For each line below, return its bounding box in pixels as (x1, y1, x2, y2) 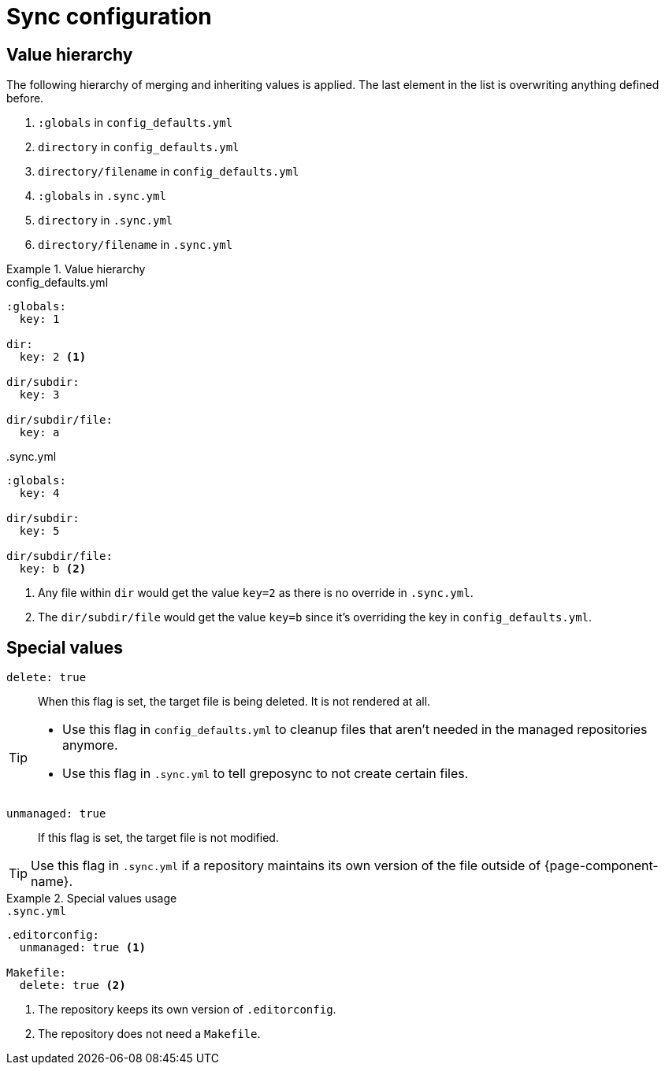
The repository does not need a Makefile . (38, 1027, 261, 1041)
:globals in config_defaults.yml (38, 116, 233, 130)
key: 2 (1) (19, 350, 87, 364)
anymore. (62, 737, 118, 754)
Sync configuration (6, 3, 212, 30)
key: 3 (19, 388, 60, 402)
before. (6, 91, 44, 106)
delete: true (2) (19, 979, 126, 992)
